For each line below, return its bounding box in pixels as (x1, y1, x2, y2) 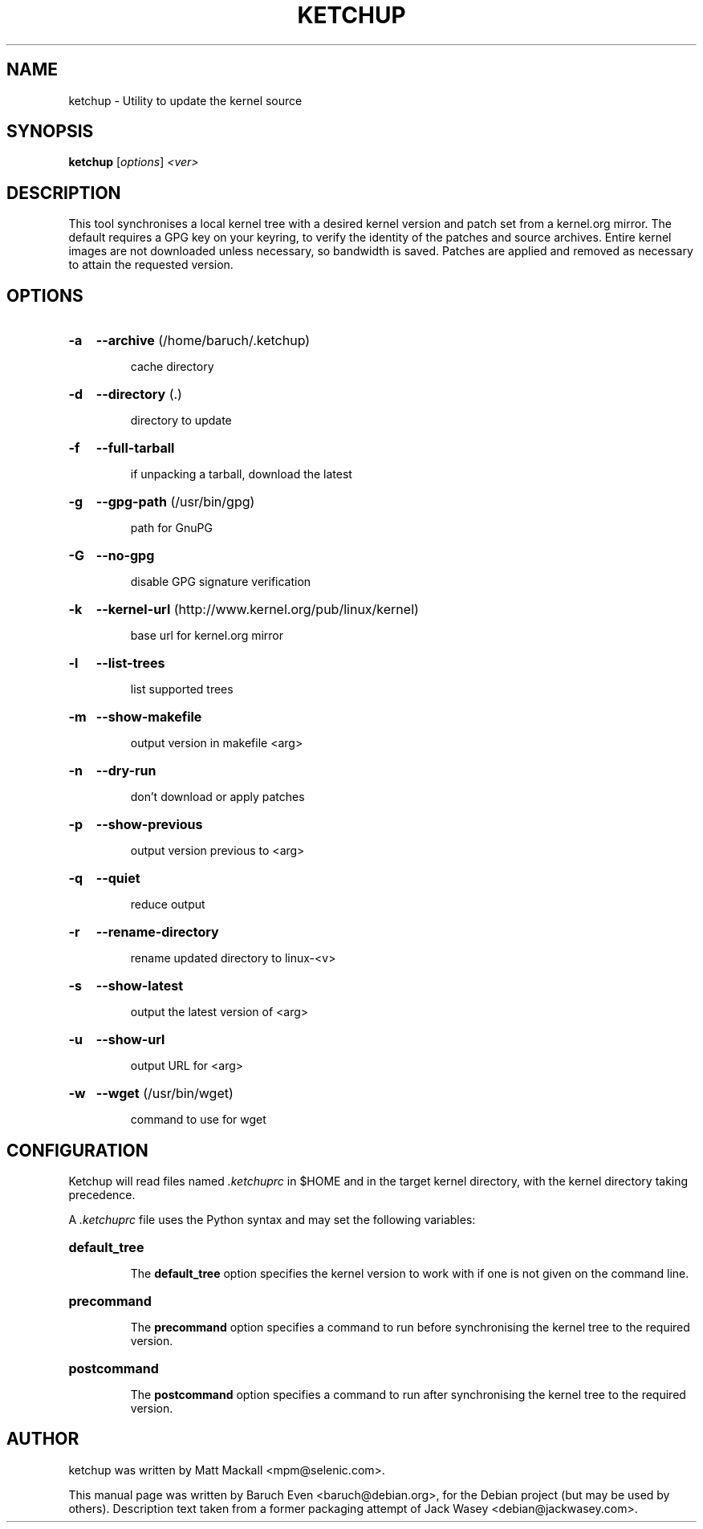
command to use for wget (130, 1112, 266, 1127)
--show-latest (95, 978, 184, 994)
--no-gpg (95, 547, 155, 564)
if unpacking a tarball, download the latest (130, 467, 352, 482)
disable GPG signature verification (130, 575, 311, 589)
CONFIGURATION (6, 1140, 148, 1161)
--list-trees (95, 655, 165, 672)
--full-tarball (95, 440, 175, 457)
